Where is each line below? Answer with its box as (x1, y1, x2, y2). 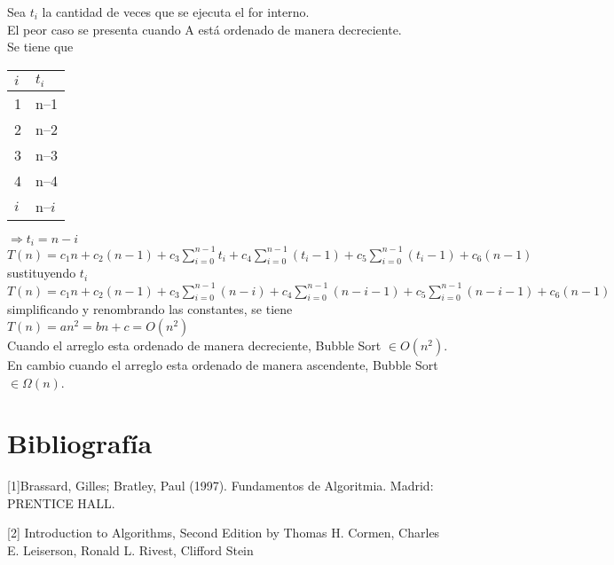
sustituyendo (7, 263, 76, 282)
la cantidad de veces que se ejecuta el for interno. (42, 3, 310, 20)
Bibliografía (7, 425, 153, 461)
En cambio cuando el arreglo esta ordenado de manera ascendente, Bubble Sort (7, 355, 438, 373)
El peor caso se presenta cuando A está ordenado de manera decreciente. (7, 20, 402, 38)
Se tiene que (7, 37, 74, 56)
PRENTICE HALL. (7, 493, 115, 512)
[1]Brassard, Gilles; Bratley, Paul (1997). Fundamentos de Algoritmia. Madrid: (7, 476, 434, 495)
